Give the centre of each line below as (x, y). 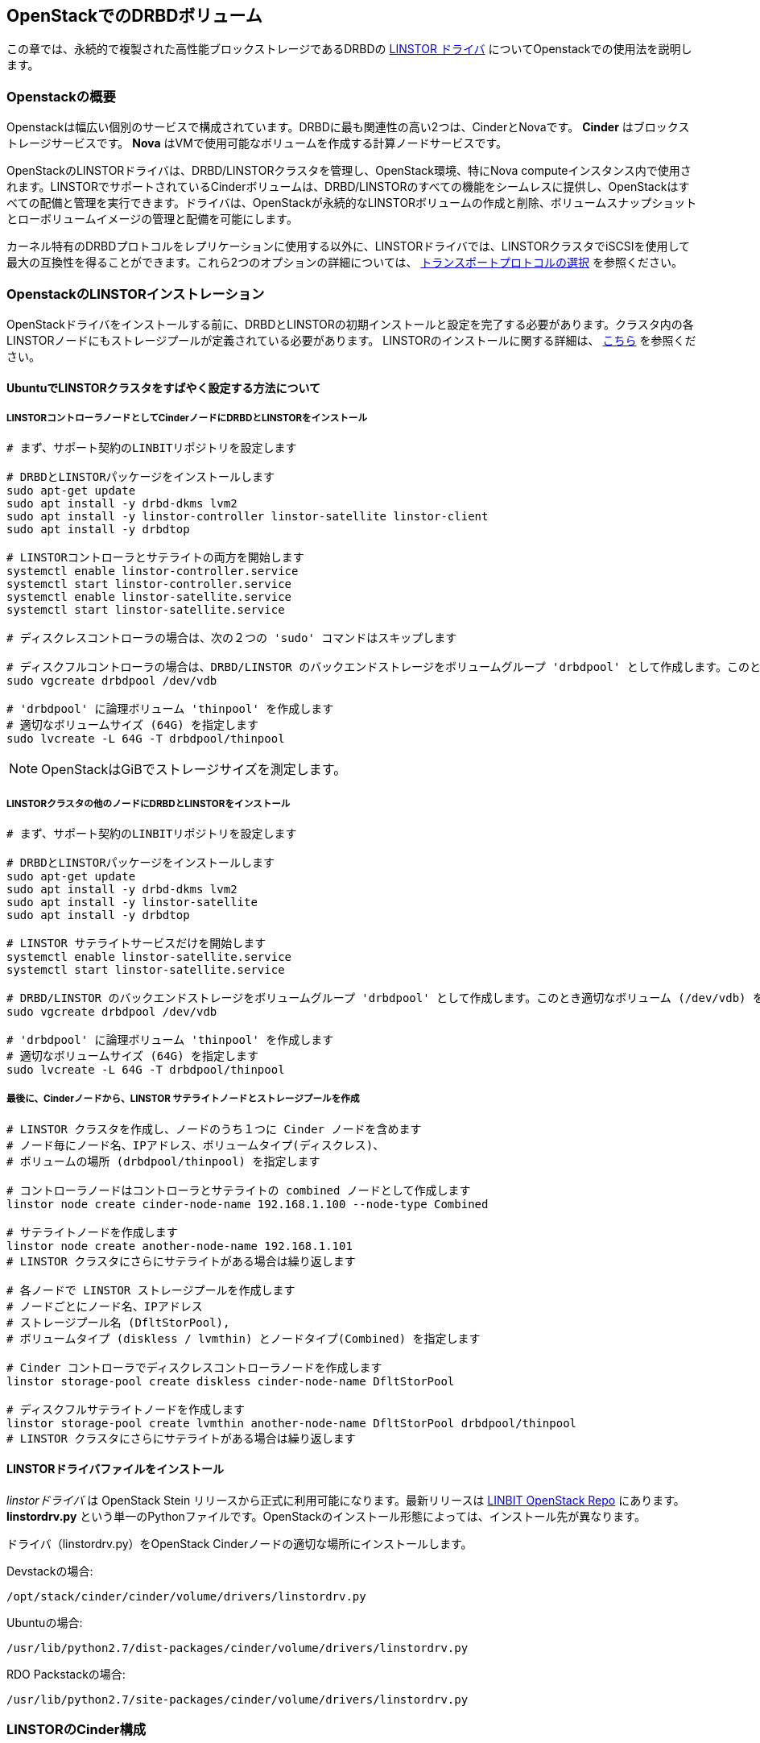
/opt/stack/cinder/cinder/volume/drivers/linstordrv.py (186, 1597)
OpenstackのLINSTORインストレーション (136, 294)
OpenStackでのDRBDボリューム (134, 16)
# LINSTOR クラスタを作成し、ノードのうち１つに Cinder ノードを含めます (214, 1129)
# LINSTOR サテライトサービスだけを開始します (136, 944)
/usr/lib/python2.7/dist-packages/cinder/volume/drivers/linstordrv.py (237, 1648)
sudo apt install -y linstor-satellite (132, 903)
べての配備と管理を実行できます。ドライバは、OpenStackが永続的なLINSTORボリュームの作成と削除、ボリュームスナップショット (352, 203)
